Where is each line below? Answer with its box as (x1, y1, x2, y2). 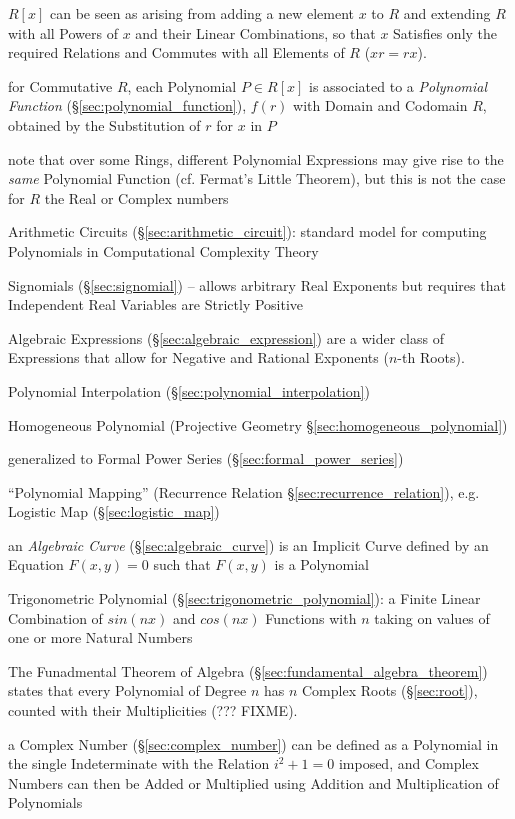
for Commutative (8, 75, 113, 96)
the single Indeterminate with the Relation (8, 753, 270, 774)
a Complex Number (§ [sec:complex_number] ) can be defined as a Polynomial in (8, 733, 499, 754)
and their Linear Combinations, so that (135, 22, 376, 43)
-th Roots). (397, 347, 465, 368)
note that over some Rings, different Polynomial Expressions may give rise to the (8, 148, 504, 169)
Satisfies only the (393, 22, 498, 43)
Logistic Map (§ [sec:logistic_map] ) (8, 501, 220, 522)
